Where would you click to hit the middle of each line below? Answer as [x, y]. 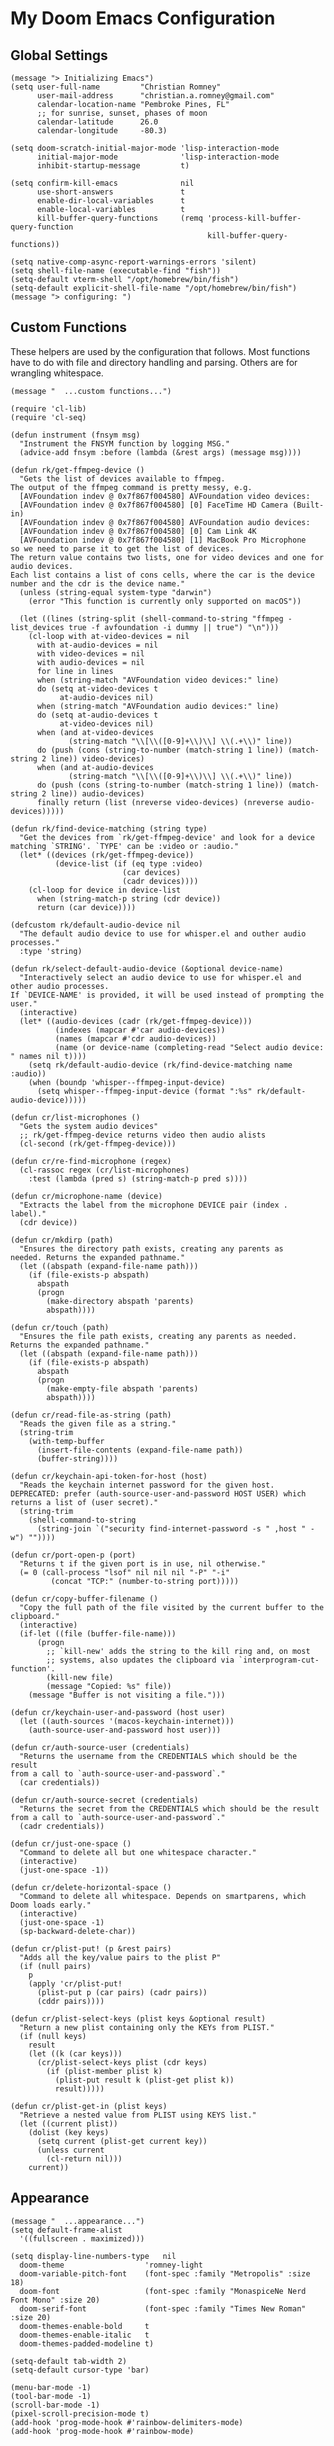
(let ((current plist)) [68, 2123]
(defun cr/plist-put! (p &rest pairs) [91, 1948]
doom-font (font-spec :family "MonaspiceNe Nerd [163, 2291]
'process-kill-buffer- [254, 218]
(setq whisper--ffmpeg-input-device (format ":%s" [144, 1091]
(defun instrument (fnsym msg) [75, 435]
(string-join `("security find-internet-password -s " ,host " [171, 1528]
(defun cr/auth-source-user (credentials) [100, 1747]
